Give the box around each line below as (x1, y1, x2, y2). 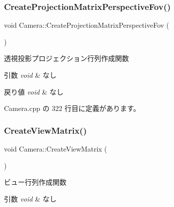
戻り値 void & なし (4, 86, 63, 97)
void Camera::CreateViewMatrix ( (4, 144, 107, 154)
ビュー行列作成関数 (4, 177, 66, 187)
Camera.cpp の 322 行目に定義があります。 (4, 103, 140, 113)
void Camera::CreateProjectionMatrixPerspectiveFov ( (4, 20, 169, 30)
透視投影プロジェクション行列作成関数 (4, 53, 129, 63)
